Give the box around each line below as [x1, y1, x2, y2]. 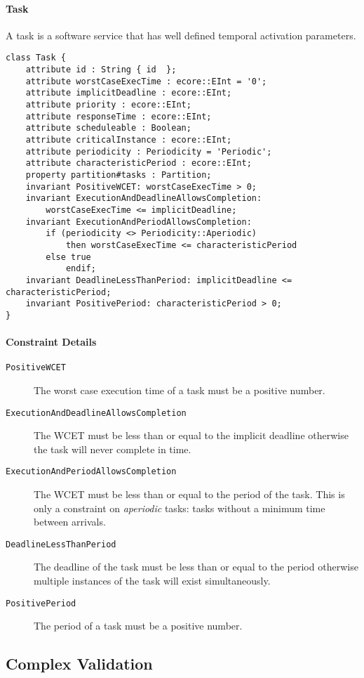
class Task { [6, 53, 66, 63]
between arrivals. [34, 514, 106, 529]
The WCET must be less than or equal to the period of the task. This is [34, 487, 345, 502]
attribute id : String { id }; [25, 65, 177, 75]
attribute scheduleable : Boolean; [25, 123, 191, 133]
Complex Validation [6, 653, 153, 674]
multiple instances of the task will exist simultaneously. [34, 573, 271, 588]
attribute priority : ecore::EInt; [25, 100, 191, 110]
